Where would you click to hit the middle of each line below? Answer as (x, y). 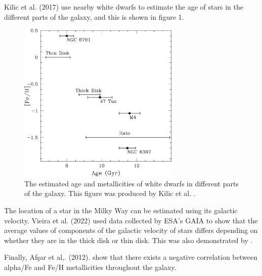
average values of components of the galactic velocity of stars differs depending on (131, 230)
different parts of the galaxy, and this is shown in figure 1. (94, 16)
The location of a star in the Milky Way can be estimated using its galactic (121, 210)
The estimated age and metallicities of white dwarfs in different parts (132, 183)
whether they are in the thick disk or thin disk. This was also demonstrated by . (128, 240)
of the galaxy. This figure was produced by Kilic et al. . (110, 193)
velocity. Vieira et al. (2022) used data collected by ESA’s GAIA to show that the (131, 220)
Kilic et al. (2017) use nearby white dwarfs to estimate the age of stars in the (124, 7)
